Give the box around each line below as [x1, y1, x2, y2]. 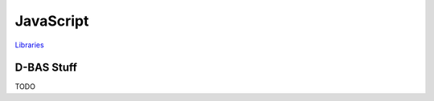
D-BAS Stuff [14, 61, 78, 75]
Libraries [14, 40, 44, 50]
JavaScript [14, 12, 89, 30]
